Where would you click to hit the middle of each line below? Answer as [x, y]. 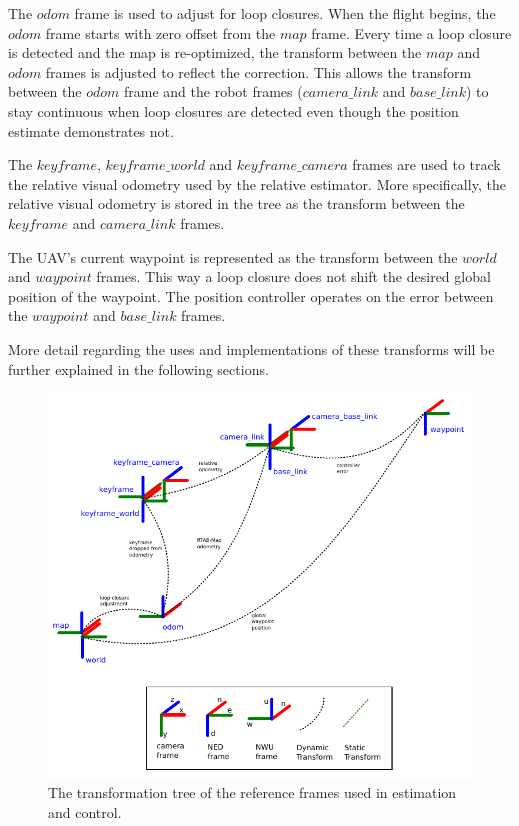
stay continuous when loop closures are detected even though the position [233, 110]
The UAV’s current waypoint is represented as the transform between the [233, 256]
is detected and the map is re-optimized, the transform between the [215, 52]
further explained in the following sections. [138, 368]
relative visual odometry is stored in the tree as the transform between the [236, 203]
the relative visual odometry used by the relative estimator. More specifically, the [257, 183]
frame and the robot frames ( [213, 91]
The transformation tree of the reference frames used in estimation [252, 792]
